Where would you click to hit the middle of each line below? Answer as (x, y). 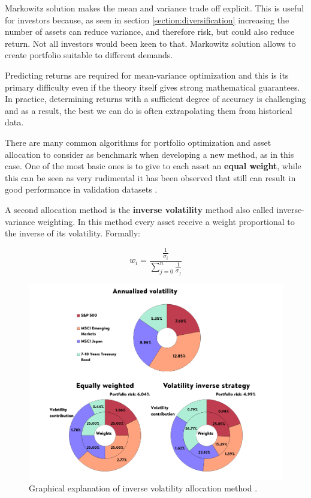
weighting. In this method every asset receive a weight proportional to (166, 221)
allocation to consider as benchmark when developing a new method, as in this (150, 154)
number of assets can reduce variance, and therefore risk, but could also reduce (150, 31)
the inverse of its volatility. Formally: (73, 233)
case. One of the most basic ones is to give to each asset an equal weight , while (153, 166)
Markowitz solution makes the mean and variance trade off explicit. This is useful (155, 8)
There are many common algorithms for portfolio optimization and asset (138, 142)
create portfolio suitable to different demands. (89, 55)
